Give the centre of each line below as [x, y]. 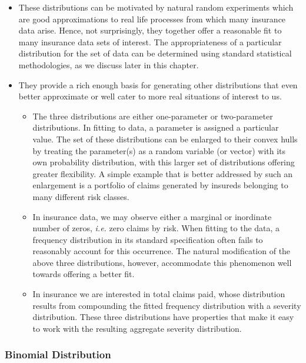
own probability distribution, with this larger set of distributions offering [164, 162]
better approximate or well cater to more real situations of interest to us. [150, 96]
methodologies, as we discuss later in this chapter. [109, 64]
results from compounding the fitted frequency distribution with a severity [167, 305]
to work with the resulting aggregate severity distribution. [137, 328]
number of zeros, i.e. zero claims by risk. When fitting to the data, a [156, 228]
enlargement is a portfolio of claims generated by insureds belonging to [160, 185]
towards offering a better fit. [84, 274]
